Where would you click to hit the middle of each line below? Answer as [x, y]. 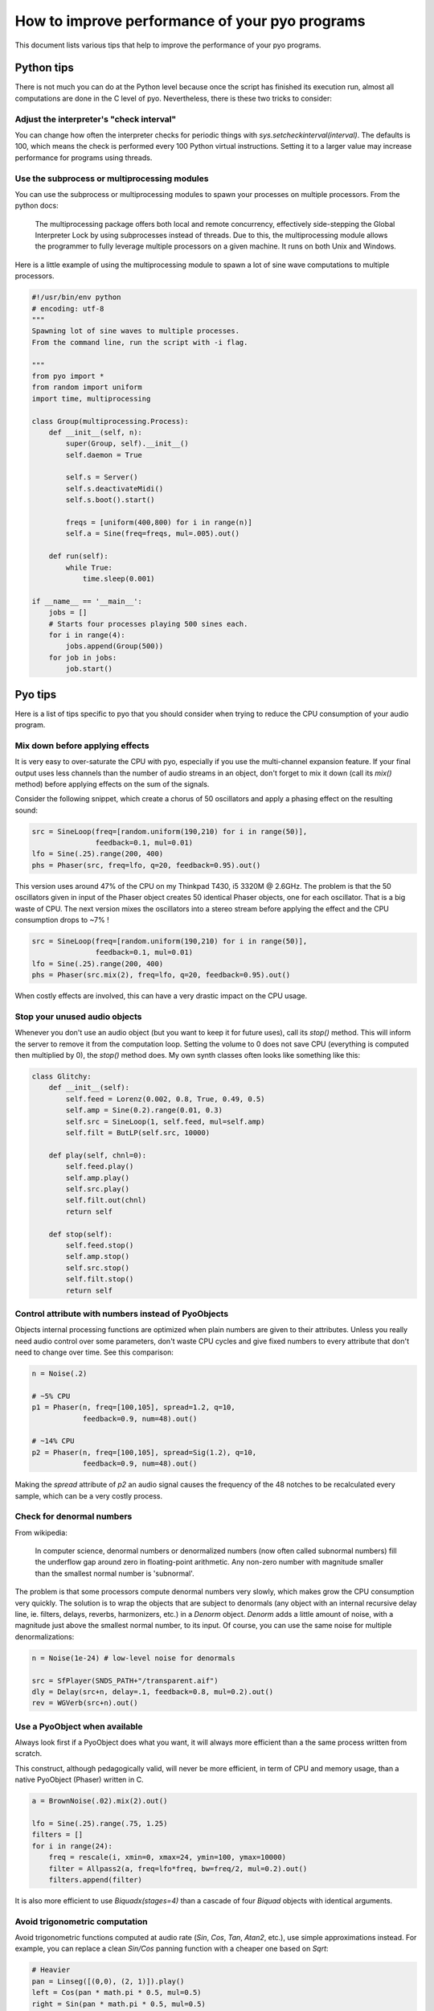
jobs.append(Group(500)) [115, 646]
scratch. [29, 1754]
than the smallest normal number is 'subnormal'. [115, 1573]
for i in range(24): [72, 1846]
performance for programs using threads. [84, 158]
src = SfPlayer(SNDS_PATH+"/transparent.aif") [125, 1680]
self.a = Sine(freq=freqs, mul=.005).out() [153, 534]
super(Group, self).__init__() [127, 444]
